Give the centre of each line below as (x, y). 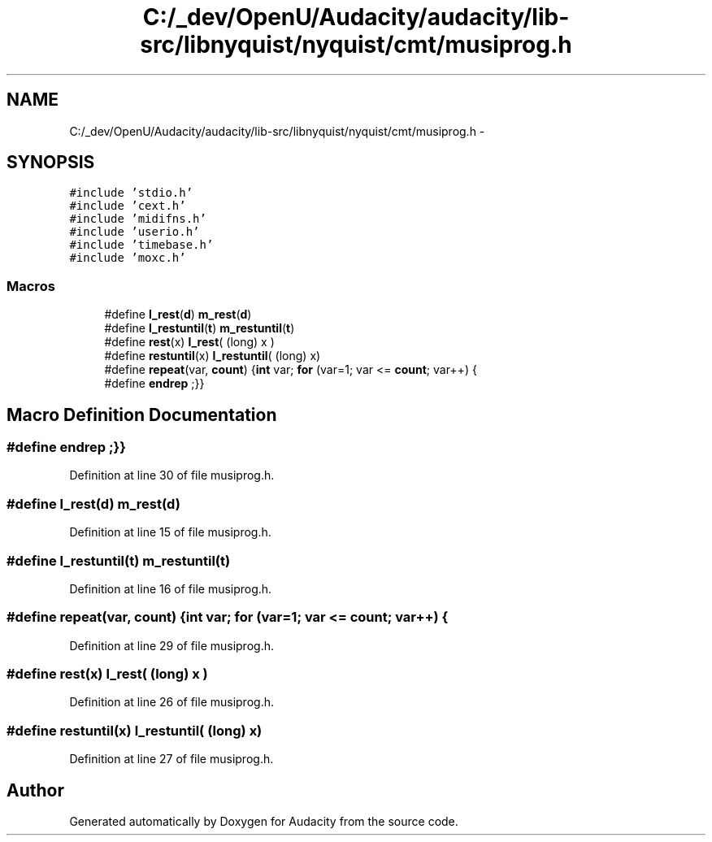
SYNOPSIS (51, 163)
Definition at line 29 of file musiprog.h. (171, 645)
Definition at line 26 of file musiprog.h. (171, 702)
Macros (31, 286)
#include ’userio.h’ (135, 232)
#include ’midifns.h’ (138, 219)
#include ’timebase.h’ (141, 245)
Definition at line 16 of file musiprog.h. (171, 588)
